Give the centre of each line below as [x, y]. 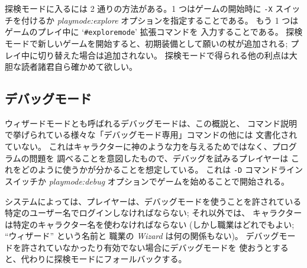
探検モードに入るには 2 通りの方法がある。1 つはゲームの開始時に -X [139, 8]
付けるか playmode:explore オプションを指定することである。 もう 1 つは [160, 20]
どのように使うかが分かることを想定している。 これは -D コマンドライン [162, 169]
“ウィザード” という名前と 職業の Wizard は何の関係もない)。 [124, 236]
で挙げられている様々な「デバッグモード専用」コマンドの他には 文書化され [151, 135]
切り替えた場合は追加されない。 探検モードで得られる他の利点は [163, 55]
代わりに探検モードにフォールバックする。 [104, 259]
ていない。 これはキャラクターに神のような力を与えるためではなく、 [138, 146]
